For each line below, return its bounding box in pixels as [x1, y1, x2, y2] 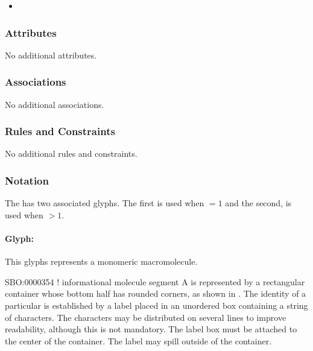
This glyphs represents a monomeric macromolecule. [5, 255, 198, 268]
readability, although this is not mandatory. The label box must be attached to [5, 323, 297, 335]
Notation [5, 172, 49, 188]
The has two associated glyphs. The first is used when [5, 197, 204, 209]
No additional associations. [5, 98, 104, 110]
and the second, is [225, 197, 292, 209]
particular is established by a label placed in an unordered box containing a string [5, 299, 308, 312]
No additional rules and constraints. [5, 147, 138, 160]
